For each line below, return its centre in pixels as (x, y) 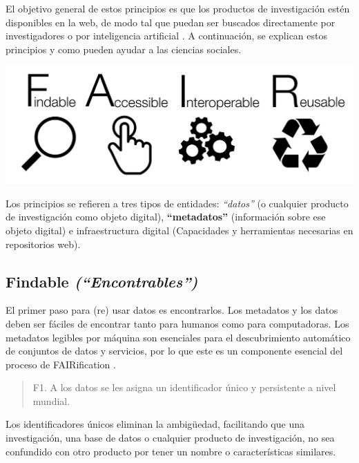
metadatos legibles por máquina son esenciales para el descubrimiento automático (178, 337)
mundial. (51, 400)
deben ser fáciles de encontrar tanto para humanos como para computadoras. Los (177, 323)
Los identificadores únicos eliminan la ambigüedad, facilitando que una (155, 424)
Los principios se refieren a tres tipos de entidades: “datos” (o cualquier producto (177, 203)
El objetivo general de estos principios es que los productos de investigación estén (178, 8)
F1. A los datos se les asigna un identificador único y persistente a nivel (184, 387)
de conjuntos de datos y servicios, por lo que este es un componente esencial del (174, 351)
